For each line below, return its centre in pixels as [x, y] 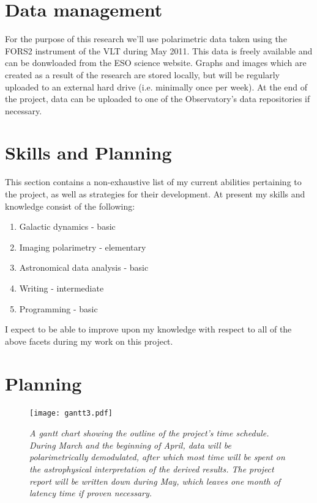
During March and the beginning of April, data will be [130, 445]
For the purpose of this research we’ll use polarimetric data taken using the [146, 39]
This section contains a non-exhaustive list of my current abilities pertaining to [153, 182]
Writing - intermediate [62, 288]
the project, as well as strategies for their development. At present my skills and [155, 194]
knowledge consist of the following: [70, 206]
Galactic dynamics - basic [67, 226]
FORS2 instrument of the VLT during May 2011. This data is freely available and [159, 50]
